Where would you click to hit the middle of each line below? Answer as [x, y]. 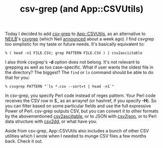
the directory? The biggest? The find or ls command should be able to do [79, 73]
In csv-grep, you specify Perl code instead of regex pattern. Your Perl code [80, 95]
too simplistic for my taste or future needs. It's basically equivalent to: [75, 44]
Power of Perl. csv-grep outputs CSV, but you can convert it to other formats [82, 111]
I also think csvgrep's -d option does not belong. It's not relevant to [72, 62]
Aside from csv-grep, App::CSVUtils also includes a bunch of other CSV [77, 131]
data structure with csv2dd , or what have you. [51, 121]
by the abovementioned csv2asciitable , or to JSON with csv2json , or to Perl [81, 116]
